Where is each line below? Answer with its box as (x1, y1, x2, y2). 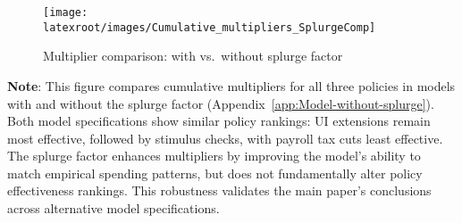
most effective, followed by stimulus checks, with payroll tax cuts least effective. (7, 128, 443, 147)
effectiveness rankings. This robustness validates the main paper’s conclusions (7, 181, 432, 200)
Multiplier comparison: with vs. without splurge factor (43, 46, 343, 65)
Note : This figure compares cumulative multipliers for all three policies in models (7, 76, 456, 95)
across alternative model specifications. (7, 199, 220, 218)
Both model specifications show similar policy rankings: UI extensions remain (7, 111, 431, 130)
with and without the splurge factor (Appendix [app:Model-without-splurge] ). (7, 94, 434, 112)
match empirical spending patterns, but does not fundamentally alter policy (7, 163, 423, 182)
